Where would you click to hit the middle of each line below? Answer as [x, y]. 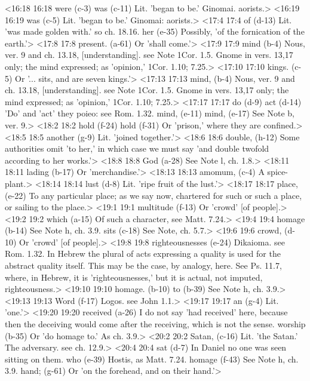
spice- [277, 172]
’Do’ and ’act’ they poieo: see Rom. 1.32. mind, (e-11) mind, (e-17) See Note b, [150, 113]
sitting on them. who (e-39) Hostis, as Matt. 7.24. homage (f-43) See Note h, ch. [152, 359]
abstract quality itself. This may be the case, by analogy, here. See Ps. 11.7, [143, 265]
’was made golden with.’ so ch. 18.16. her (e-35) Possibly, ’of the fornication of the [155, 31]
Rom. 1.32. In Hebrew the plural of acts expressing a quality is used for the [143, 254]
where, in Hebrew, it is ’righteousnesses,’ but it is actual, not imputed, [134, 277]
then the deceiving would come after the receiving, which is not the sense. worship [155, 324]
